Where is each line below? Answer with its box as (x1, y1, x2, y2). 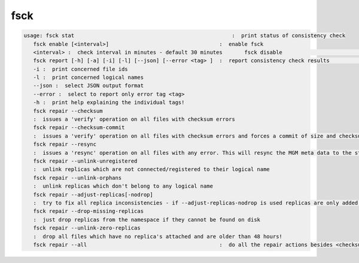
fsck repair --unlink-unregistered (33, 158, 138, 164)
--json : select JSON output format (33, 82, 144, 89)
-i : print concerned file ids (33, 66, 128, 72)
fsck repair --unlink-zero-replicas (33, 225, 141, 231)
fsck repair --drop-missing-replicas (33, 208, 144, 215)
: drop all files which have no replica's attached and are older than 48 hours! (33, 233, 282, 240)
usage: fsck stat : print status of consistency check (23, 32, 346, 39)
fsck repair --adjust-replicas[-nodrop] (33, 191, 154, 198)
